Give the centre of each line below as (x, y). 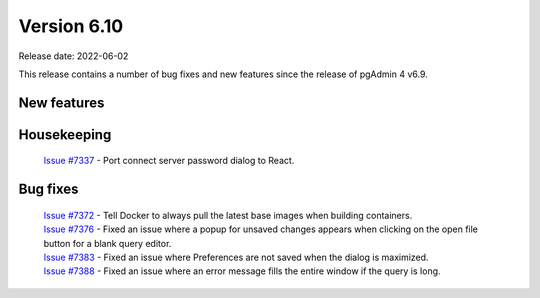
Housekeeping (65, 134)
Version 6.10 (71, 26)
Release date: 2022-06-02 (73, 56)
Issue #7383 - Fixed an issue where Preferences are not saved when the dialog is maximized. (236, 257)
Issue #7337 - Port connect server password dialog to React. (169, 161)
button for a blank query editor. (107, 243)
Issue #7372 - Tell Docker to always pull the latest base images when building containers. (228, 215)
